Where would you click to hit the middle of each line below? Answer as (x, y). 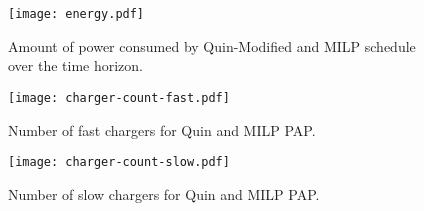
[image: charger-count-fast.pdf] (119, 97)
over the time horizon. (76, 65)
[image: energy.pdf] (76, 14)
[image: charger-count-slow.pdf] (119, 162)
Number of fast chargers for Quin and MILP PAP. (162, 129)
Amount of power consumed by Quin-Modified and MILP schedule (212, 45)
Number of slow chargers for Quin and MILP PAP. (164, 193)
